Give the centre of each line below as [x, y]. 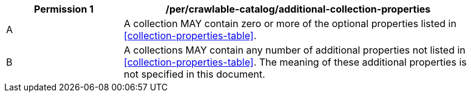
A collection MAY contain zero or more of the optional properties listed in [290, 23]
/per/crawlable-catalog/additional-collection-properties [298, 9]
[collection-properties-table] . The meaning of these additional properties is [295, 62]
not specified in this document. [195, 74]
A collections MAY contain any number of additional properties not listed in [295, 50]
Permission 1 [64, 9]
